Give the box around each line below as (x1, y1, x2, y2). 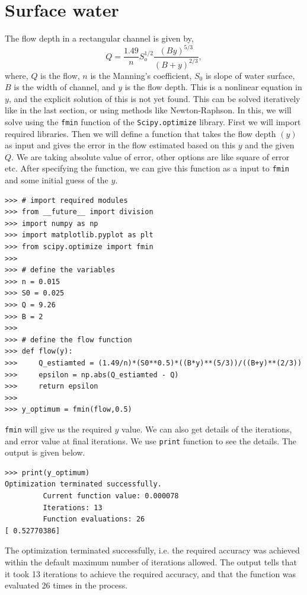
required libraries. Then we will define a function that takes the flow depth (5, 127, 276, 139)
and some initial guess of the (5, 174, 108, 186)
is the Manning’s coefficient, (90, 69, 192, 81)
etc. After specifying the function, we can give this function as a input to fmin (5, 162, 290, 174)
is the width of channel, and (14, 81, 116, 93)
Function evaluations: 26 (43, 515, 145, 524)
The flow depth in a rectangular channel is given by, (5, 32, 194, 44)
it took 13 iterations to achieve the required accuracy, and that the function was (5, 567, 296, 580)
